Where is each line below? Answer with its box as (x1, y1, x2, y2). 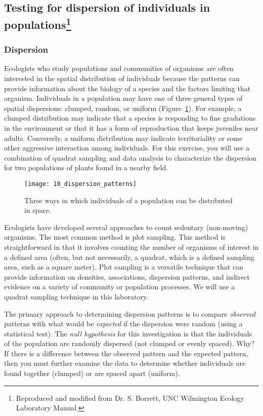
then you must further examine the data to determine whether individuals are (4, 358, 246, 368)
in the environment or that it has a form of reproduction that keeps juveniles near (4, 122, 258, 133)
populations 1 (4, 14, 71, 32)
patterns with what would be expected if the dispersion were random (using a (4, 318, 243, 329)
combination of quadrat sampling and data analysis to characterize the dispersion (4, 152, 257, 163)
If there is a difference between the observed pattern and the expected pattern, (4, 348, 248, 358)
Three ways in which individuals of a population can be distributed (24, 195, 233, 205)
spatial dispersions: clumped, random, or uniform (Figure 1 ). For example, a (4, 102, 242, 113)
